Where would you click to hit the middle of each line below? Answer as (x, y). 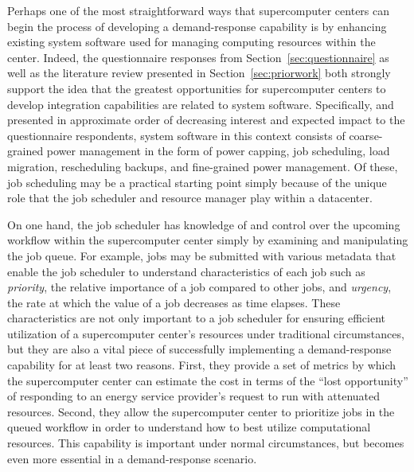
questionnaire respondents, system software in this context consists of (176, 135)
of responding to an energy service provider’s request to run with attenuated (194, 396)
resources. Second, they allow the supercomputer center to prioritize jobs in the (201, 411)
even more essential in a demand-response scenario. (132, 458)
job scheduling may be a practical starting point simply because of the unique (197, 182)
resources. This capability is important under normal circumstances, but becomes (206, 443)
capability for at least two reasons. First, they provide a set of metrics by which (202, 365)
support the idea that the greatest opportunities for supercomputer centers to (197, 88)
